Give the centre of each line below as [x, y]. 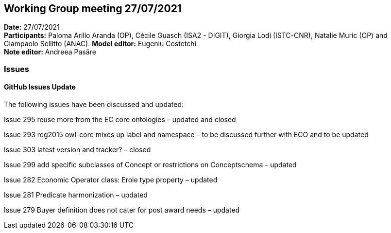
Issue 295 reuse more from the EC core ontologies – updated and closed [120, 120]
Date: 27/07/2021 [32, 27]
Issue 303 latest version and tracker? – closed [77, 150]
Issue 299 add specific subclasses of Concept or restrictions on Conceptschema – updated [150, 165]
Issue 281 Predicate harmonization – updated [76, 195]
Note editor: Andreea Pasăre [50, 52]
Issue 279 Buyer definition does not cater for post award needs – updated [122, 210]
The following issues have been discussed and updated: [94, 105]
